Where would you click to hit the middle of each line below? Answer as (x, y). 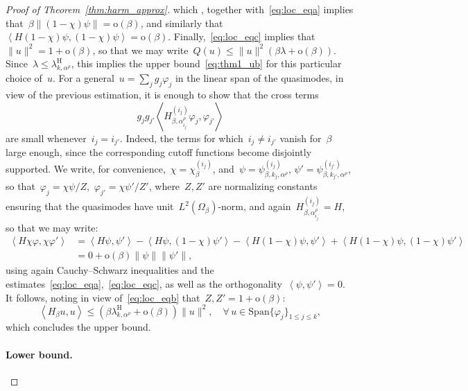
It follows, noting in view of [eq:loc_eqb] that (103, 297)
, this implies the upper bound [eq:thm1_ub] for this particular (206, 63)
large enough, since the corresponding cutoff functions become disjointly (159, 152)
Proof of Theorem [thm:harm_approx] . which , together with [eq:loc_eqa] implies (180, 9)
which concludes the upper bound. (78, 327)
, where (164, 186)
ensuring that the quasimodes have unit (90, 206)
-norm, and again (254, 206)
